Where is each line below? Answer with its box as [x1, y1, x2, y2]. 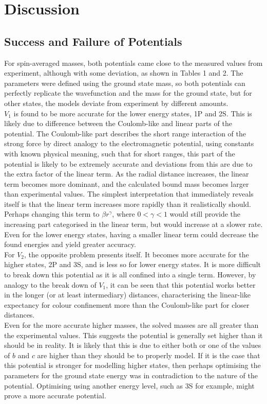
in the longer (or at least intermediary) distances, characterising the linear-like [4, 289, 251, 300]
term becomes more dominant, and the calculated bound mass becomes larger [4, 178, 249, 189]
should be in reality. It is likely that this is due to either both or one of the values [4, 340, 261, 350]
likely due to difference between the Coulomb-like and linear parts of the [4, 118, 232, 129]
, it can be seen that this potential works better [106, 279, 256, 290]
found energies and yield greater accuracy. [4, 239, 136, 250]
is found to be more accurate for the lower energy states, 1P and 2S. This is [13, 108, 252, 118]
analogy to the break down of [4, 279, 97, 290]
